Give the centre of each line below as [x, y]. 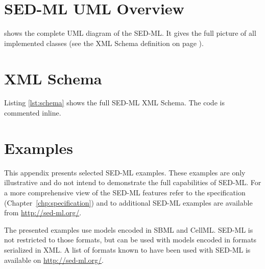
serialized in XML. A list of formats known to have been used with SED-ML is [127, 249]
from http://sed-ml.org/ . [43, 212]
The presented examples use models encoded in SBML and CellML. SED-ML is [129, 229]
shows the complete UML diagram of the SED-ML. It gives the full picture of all [130, 33]
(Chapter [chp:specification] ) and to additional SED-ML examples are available [128, 202]
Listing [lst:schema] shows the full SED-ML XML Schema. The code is [114, 103]
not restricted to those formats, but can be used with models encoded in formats [130, 240]
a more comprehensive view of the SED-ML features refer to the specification [125, 192]
